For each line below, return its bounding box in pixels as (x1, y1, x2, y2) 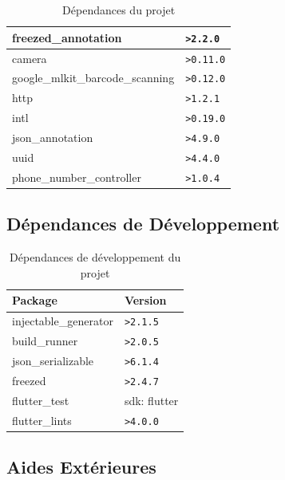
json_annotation (12, 129, 93, 146)
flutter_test (12, 391, 69, 408)
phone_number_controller (12, 168, 141, 185)
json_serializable (12, 352, 94, 369)
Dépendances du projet (62, 2, 176, 18)
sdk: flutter (124, 391, 179, 408)
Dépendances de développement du (10, 249, 181, 266)
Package (12, 292, 57, 309)
